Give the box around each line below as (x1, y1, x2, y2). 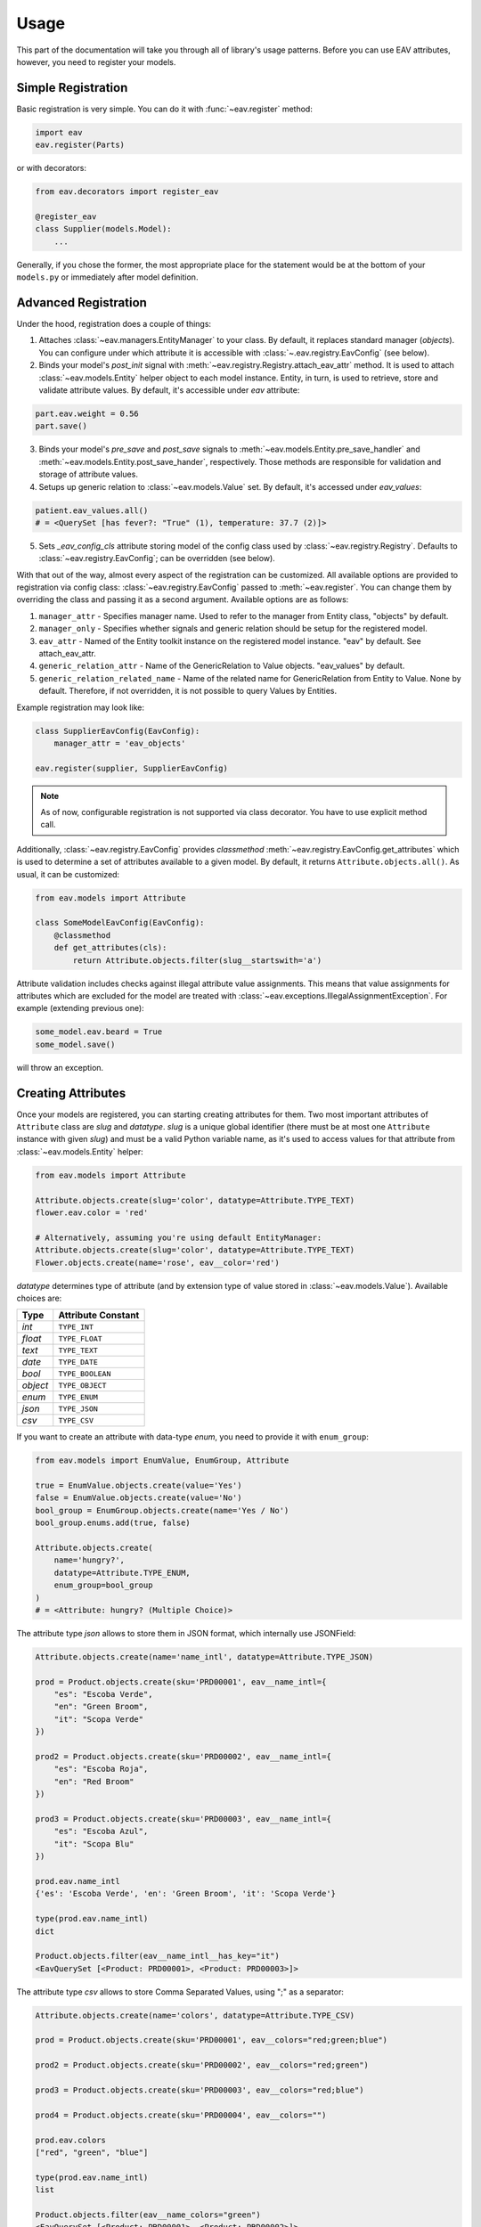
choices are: (16, 1293, 62, 1303)
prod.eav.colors (35, 2134, 107, 2145)
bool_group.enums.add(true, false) (35, 1518, 191, 1528)
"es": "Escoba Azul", (53, 1826, 149, 1837)
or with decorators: (16, 163, 87, 174)
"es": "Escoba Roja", (53, 1764, 149, 1774)
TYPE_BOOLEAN (58, 1368, 111, 1378)
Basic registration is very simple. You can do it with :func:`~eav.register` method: (16, 103, 314, 114)
